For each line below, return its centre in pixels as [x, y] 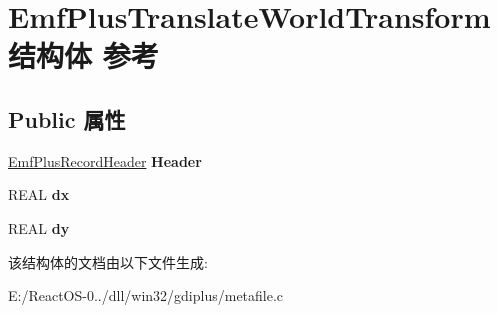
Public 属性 [67, 118]
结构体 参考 [83, 55]
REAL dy [39, 227]
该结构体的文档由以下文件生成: [108, 261]
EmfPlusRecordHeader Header [105, 160]
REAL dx [39, 194]
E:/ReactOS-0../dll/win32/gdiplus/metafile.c [146, 295]
